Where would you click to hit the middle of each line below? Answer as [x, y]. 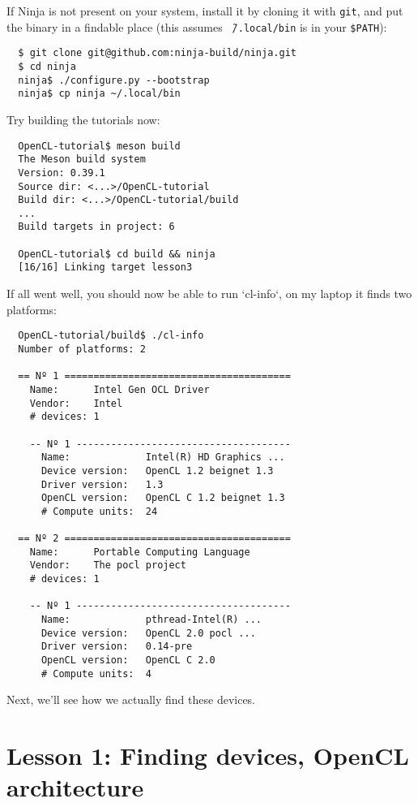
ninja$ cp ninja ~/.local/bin [99, 94]
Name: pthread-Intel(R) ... [151, 620]
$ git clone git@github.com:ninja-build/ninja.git [157, 53]
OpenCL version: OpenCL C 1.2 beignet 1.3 [163, 498]
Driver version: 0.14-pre [117, 647]
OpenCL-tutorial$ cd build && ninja [117, 254]
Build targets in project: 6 [96, 227]
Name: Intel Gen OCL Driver [119, 389]
